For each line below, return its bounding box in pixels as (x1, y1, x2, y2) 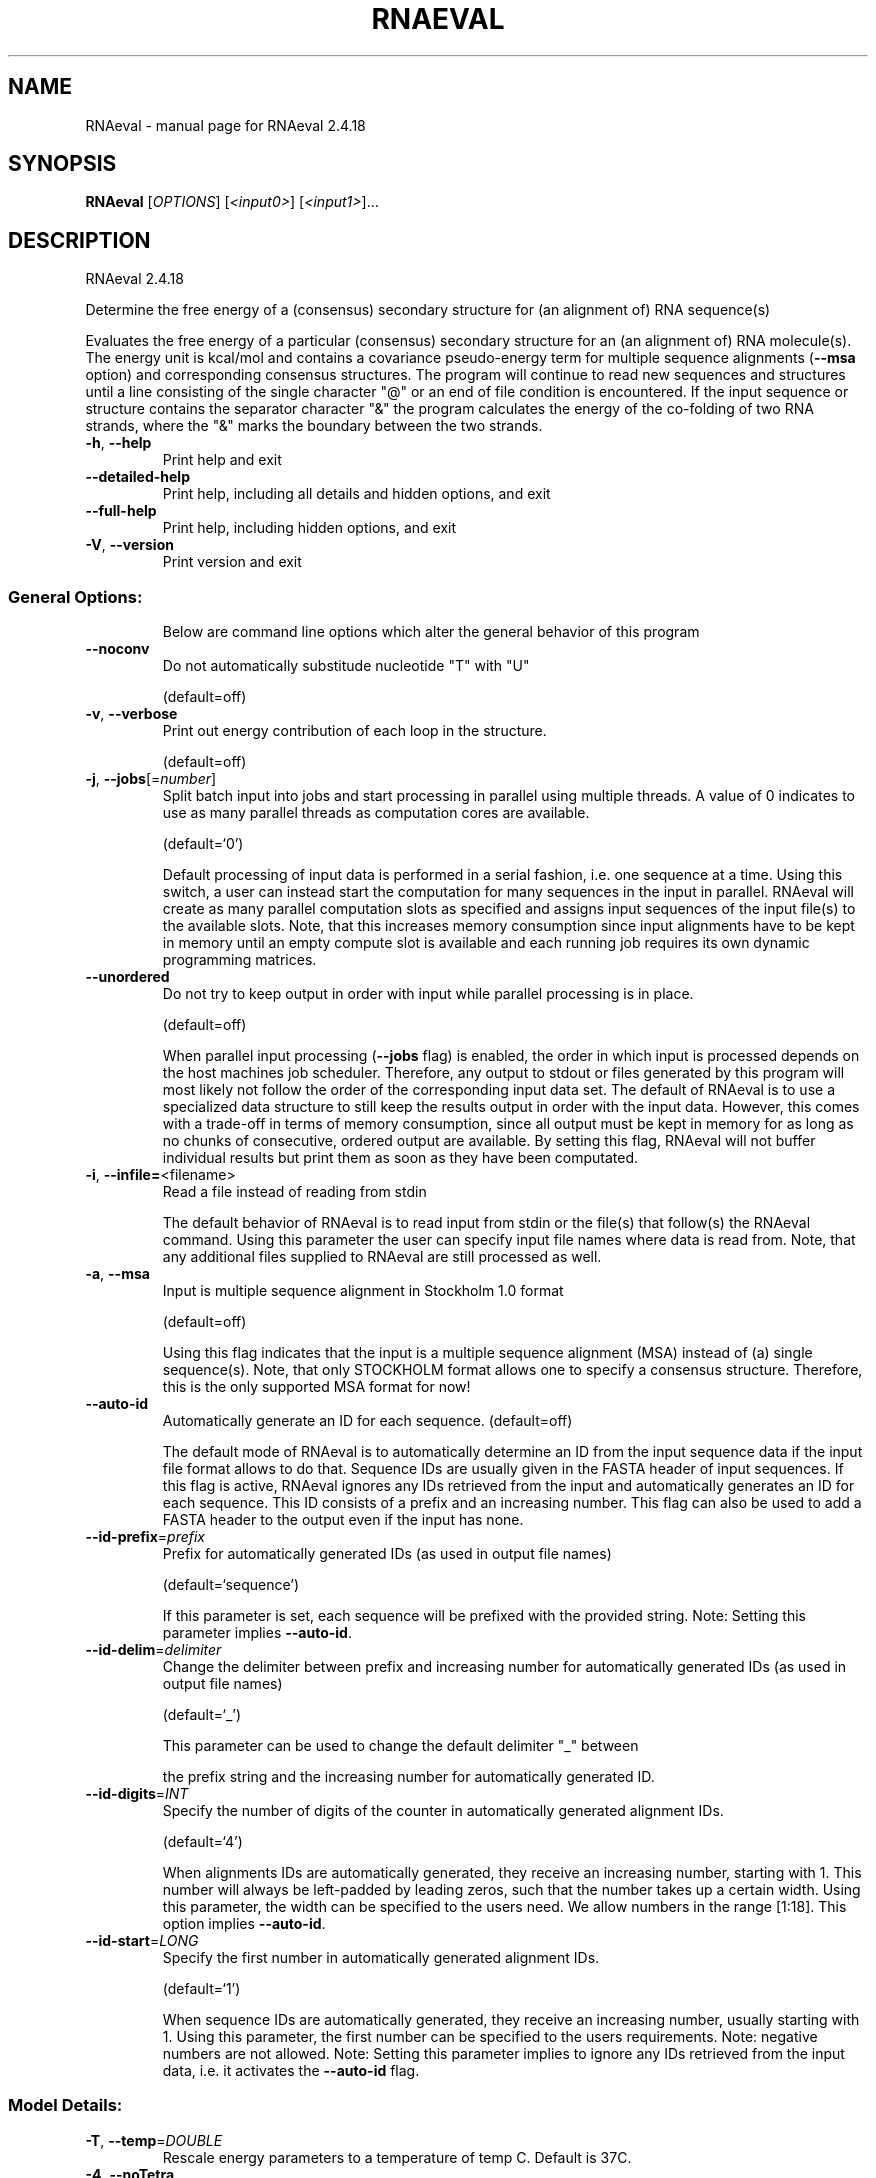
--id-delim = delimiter (85, 1641, 222, 1659)
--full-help (85, 502, 157, 520)
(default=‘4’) (162, 1833, 243, 1851)
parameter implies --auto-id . (162, 1624, 352, 1642)
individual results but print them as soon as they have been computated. (162, 1149, 638, 1167)
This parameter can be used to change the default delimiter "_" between (162, 1737, 639, 1755)
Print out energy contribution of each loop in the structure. (162, 722, 547, 740)
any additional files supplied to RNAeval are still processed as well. (162, 1248, 602, 1266)
